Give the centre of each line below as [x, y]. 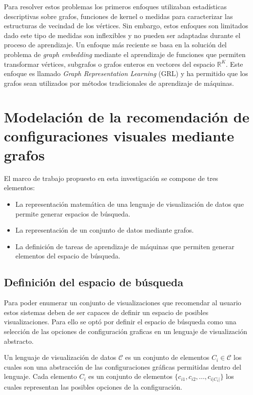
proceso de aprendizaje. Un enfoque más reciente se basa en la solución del [116, 45]
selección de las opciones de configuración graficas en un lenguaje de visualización [126, 331]
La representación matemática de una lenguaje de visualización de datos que [130, 204]
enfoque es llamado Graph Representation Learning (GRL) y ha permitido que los [126, 73]
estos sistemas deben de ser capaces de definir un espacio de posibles [106, 312]
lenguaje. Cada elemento [40, 376]
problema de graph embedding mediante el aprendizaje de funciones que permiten [125, 54]
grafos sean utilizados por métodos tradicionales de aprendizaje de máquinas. [119, 83]
